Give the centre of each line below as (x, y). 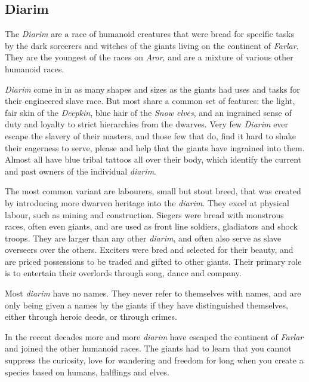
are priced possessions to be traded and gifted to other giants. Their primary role (153, 261)
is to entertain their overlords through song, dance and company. (123, 273)
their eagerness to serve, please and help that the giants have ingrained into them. (155, 147)
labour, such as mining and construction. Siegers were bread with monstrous (144, 214)
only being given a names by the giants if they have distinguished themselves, (146, 305)
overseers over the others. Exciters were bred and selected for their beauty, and (149, 250)
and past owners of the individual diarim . (81, 171)
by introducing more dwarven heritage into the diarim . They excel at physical (147, 202)
